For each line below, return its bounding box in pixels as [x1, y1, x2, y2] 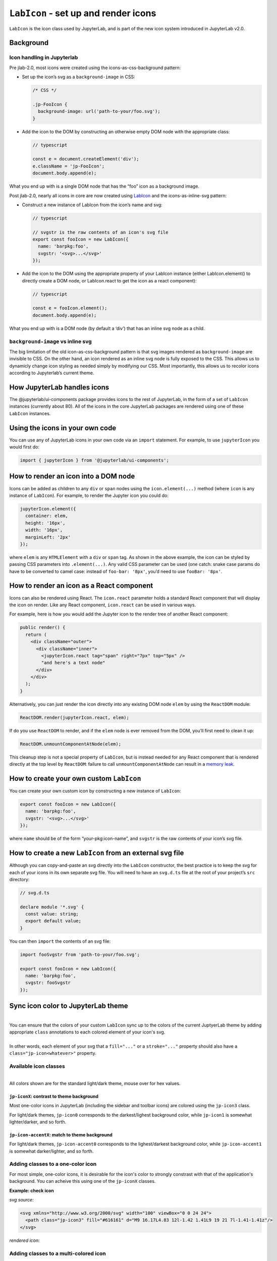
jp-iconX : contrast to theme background [9, 1093, 98, 1099]
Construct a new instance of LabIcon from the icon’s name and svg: [22, 202, 162, 208]
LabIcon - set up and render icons [9, 8, 156, 19]
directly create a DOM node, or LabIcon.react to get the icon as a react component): [22, 277, 197, 283]
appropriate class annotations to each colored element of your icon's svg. [9, 1029, 165, 1035]
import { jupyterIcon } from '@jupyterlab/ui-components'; [20, 457, 169, 464]
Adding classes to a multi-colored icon [9, 1250, 106, 1257]
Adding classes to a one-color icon [9, 1161, 97, 1168]
